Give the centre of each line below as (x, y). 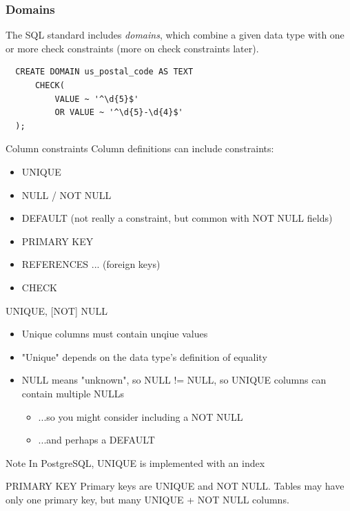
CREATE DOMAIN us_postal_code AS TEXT (104, 72)
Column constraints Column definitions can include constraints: (140, 148)
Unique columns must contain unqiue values (115, 334)
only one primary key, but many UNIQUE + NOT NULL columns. (147, 499)
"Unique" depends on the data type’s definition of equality (144, 356)
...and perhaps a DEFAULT (96, 440)
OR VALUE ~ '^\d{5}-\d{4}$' (119, 113)
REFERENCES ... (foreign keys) (91, 264)
